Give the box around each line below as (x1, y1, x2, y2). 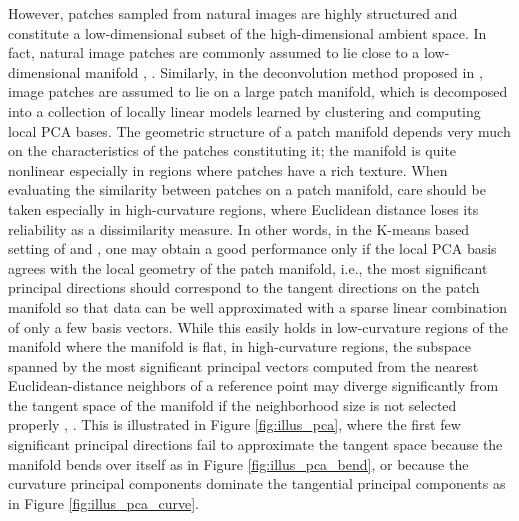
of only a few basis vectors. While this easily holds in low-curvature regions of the (8, 316, 509, 337)
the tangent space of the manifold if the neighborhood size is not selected (8, 394, 457, 415)
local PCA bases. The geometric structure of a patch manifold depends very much (8, 120, 511, 141)
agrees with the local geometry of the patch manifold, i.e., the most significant (8, 257, 488, 278)
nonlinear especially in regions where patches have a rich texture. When (8, 159, 448, 180)
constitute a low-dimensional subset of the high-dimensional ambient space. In (8, 22, 487, 43)
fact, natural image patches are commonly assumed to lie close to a (8, 42, 420, 63)
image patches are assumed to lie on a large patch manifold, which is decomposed (8, 81, 508, 102)
